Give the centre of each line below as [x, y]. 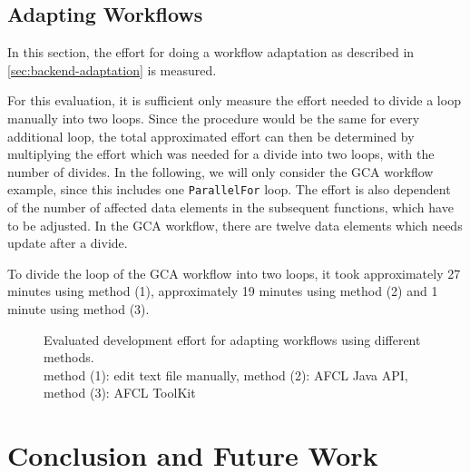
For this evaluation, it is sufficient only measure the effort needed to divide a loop [234, 100]
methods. [69, 357]
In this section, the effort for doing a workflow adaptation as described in [211, 52]
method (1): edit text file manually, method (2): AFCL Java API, [226, 374]
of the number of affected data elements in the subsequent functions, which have [230, 207]
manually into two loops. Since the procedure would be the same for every [214, 118]
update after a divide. [68, 243]
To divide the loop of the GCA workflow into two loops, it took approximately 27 [234, 273]
